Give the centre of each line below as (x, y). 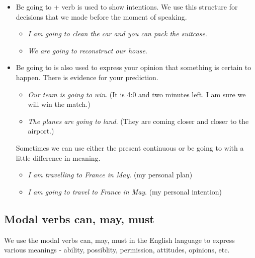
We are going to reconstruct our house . (88, 50)
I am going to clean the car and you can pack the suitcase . (117, 34)
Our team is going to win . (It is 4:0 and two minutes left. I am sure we (137, 94)
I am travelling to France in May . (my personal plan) (110, 175)
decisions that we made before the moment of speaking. (101, 16)
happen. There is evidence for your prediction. (87, 77)
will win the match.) (59, 104)
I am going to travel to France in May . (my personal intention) (125, 191)
